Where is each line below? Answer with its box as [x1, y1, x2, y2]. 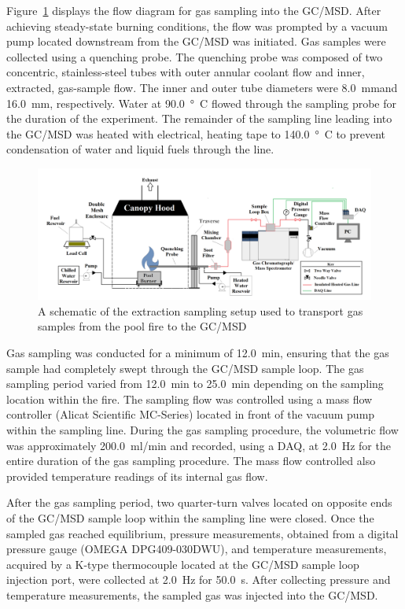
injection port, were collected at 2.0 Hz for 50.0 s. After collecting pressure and [6, 571, 391, 588]
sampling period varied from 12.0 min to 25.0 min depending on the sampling [6, 375, 384, 392]
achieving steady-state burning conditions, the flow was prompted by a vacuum [6, 17, 388, 34]
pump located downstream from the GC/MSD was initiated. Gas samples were [6, 33, 386, 50]
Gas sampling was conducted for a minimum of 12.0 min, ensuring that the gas [6, 345, 389, 360]
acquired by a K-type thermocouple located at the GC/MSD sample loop [6, 555, 359, 572]
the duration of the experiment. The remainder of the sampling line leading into [6, 110, 392, 127]
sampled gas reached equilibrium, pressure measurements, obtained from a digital [6, 525, 399, 541]
